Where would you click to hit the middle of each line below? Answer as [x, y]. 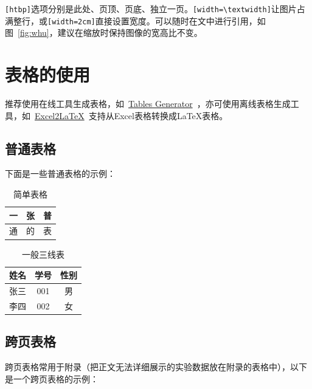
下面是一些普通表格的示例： [60, 174]
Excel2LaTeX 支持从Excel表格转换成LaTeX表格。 [131, 115]
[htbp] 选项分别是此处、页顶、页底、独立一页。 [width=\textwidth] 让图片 [151, 9]
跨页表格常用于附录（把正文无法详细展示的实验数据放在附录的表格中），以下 [156, 367]
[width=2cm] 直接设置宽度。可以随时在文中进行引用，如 [157, 20]
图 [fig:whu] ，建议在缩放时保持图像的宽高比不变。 [104, 33]
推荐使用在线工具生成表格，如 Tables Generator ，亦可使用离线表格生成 [148, 104]
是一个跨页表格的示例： [52, 378]
